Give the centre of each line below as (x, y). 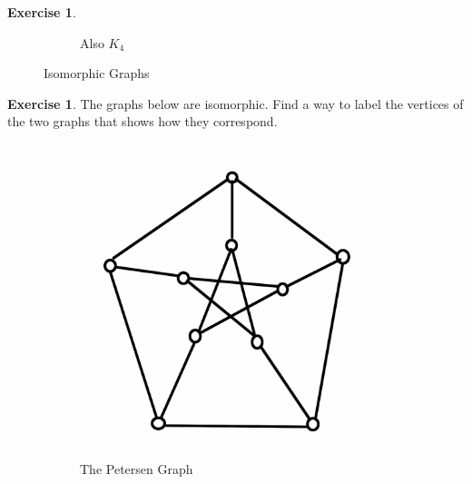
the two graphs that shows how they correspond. (143, 121)
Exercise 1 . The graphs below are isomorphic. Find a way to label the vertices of (236, 103)
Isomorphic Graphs (97, 73)
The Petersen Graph (137, 468)
